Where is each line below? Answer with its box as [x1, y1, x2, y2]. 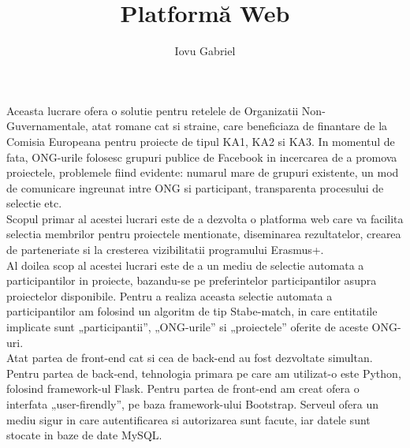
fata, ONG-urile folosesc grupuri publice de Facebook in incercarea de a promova [6, 148, 397, 165]
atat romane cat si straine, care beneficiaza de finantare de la [91, 118, 388, 134]
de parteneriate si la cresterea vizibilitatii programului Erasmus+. [6, 241, 324, 258]
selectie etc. [6, 195, 62, 211]
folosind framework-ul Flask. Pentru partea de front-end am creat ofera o [6, 380, 360, 397]
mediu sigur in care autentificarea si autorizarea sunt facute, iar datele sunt [6, 411, 371, 427]
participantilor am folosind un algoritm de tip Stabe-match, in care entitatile [6, 303, 378, 319]
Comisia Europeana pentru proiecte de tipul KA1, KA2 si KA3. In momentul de [6, 133, 395, 149]
